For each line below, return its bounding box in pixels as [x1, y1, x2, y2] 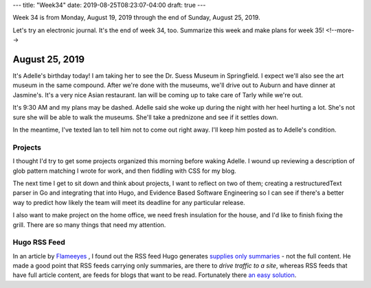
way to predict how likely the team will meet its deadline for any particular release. [12, 198, 245, 206]
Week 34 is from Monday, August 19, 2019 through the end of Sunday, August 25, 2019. [12, 14, 260, 22]
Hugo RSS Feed [12, 237, 65, 247]
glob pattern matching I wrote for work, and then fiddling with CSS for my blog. [12, 167, 236, 175]
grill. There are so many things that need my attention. [12, 220, 166, 229]
